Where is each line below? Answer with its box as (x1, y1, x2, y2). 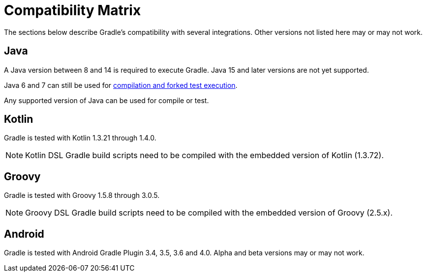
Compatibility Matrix (4, 2, 141, 19)
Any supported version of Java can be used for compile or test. (4, 96, 209, 105)
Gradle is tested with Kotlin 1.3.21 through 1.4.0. (4, 134, 156, 142)
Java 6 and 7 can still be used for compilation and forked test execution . (4, 81, 238, 89)
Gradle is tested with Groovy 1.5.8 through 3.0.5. (4, 191, 160, 200)
